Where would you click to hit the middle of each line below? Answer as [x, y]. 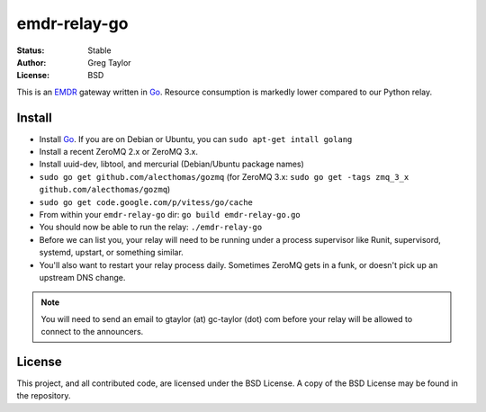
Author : [31, 62]
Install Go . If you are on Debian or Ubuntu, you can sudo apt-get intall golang [196, 139]
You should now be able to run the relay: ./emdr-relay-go [151, 227]
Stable [99, 50]
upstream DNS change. [82, 277]
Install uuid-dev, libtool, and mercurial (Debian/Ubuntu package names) [172, 164]
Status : [31, 50]
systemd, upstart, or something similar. [111, 253]
